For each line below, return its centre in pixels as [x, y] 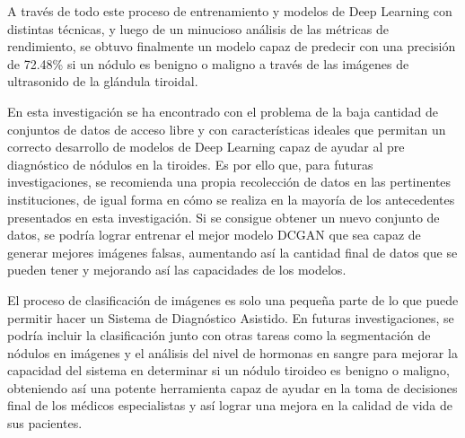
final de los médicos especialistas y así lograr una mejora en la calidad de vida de [230, 405]
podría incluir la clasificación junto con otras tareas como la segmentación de [219, 335]
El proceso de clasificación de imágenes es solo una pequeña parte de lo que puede [233, 299]
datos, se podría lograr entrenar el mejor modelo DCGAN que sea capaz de [214, 235]
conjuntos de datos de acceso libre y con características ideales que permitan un [227, 129]
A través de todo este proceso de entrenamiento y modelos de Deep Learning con [230, 11]
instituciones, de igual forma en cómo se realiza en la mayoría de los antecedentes [231, 199]
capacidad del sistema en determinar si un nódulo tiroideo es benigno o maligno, [228, 370]
